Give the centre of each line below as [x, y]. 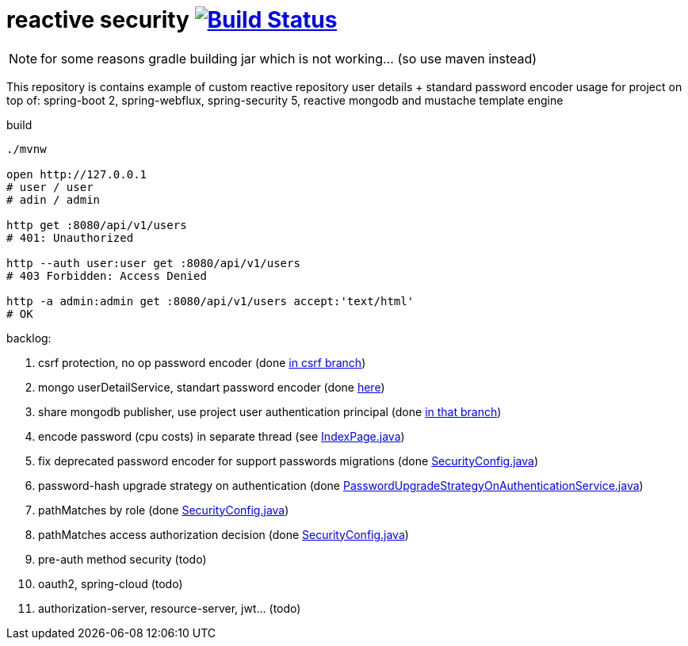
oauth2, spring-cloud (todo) [111, 583]
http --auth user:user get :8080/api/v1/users [153, 263]
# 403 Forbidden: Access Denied [107, 275]
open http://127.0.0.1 [77, 174]
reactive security [98, 20]
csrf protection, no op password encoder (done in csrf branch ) [202, 362]
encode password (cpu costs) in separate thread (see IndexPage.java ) [222, 436]
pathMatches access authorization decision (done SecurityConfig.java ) [224, 534]
